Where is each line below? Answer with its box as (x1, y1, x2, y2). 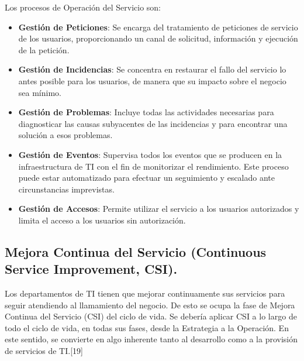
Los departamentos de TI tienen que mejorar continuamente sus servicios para (5, 287, 285, 300)
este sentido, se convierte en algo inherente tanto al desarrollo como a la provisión (5, 333, 298, 345)
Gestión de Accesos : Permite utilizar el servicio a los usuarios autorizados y (18, 202, 299, 215)
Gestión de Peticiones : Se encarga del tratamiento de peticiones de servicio (18, 20, 298, 33)
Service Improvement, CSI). (5, 260, 178, 278)
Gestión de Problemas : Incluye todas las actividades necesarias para (18, 106, 274, 118)
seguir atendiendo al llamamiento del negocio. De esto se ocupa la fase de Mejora (5, 298, 295, 311)
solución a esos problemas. (18, 129, 113, 141)
